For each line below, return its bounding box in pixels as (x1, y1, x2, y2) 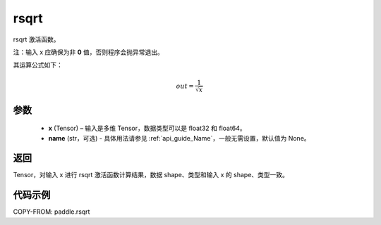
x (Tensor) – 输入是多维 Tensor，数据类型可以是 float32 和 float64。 (48, 124, 246, 133)
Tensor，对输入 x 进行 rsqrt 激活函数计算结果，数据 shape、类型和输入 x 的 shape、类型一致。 (13, 171, 289, 179)
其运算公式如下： (13, 60, 63, 70)
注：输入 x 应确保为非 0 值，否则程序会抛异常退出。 (13, 48, 164, 56)
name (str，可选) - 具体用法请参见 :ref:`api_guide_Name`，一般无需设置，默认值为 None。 (48, 134, 310, 142)
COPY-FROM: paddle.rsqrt (13, 207, 90, 216)
